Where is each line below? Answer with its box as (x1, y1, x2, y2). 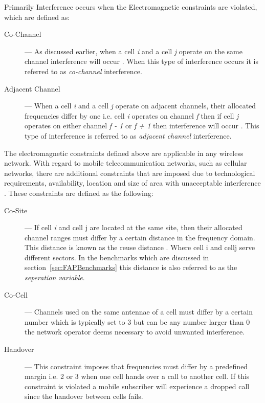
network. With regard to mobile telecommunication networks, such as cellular (4, 158, 247, 168)
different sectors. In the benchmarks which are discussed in (25, 252, 209, 262)
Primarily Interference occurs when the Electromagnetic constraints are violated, (4, 2, 257, 12)
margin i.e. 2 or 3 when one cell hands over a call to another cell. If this (25, 371, 250, 382)
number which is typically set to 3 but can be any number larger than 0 (25, 316, 250, 327)
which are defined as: (4, 11, 70, 22)
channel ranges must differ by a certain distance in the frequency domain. (25, 232, 255, 242)
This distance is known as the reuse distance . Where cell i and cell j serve (25, 242, 255, 253)
